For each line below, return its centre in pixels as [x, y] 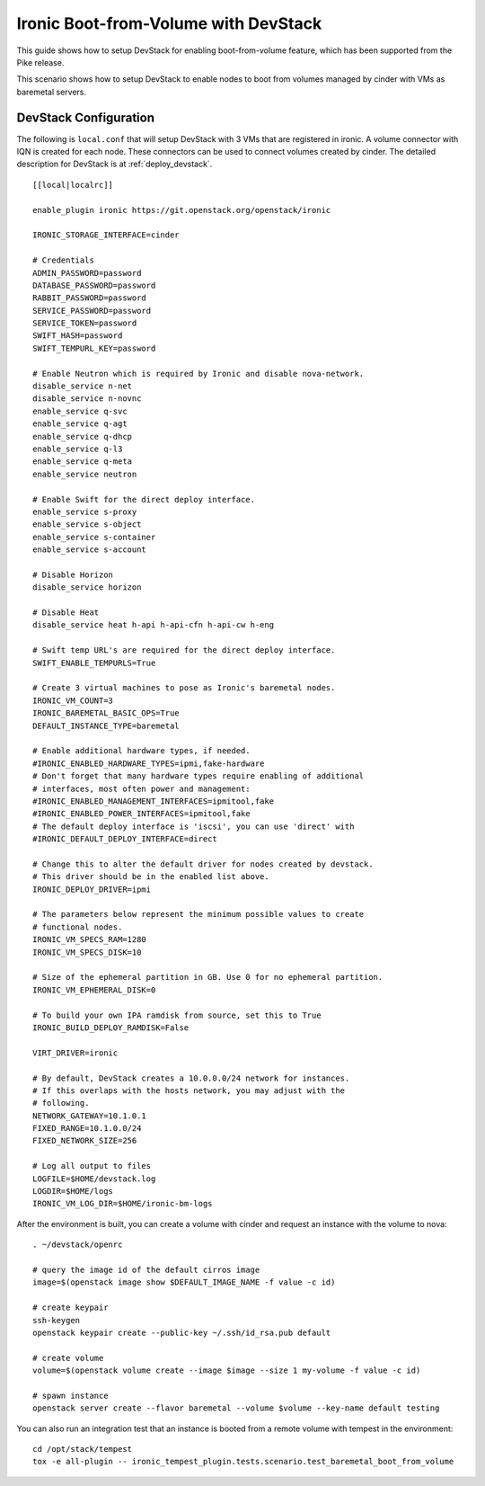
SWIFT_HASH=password [78, 336]
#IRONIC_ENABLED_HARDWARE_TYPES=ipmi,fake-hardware [149, 763]
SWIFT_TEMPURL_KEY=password [94, 348]
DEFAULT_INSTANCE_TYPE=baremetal [106, 725]
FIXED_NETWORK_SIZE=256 [85, 1141]
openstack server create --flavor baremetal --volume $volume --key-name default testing [236, 1408]
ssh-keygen [57, 1320]
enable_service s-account [90, 550]
